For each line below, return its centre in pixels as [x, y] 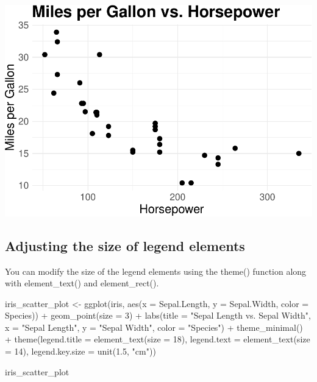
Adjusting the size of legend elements [125, 245]
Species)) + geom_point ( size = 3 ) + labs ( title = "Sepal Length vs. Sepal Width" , [158, 315]
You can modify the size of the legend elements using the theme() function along [156, 271]
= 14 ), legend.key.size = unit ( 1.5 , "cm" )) [80, 351]
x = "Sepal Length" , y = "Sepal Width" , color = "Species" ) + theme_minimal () [154, 327]
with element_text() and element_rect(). [82, 283]
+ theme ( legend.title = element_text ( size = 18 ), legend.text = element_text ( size [158, 339]
